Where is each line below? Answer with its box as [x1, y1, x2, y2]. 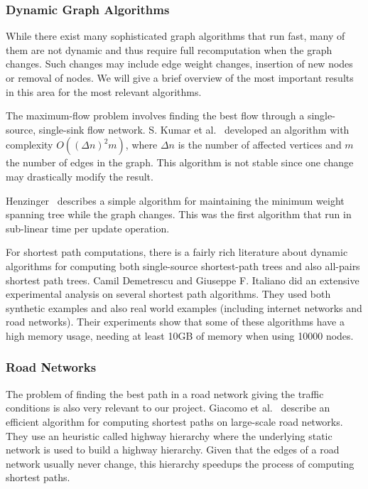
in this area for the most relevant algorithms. [6, 84, 202, 99]
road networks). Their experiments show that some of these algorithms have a [6, 314, 345, 329]
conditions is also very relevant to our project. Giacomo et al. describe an [6, 400, 330, 415]
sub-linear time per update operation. [6, 220, 170, 235]
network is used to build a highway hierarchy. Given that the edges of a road [6, 442, 340, 457]
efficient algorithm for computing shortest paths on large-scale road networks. [6, 414, 343, 429]
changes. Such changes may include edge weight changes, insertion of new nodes [6, 56, 353, 71]
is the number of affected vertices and [178, 137, 342, 152]
